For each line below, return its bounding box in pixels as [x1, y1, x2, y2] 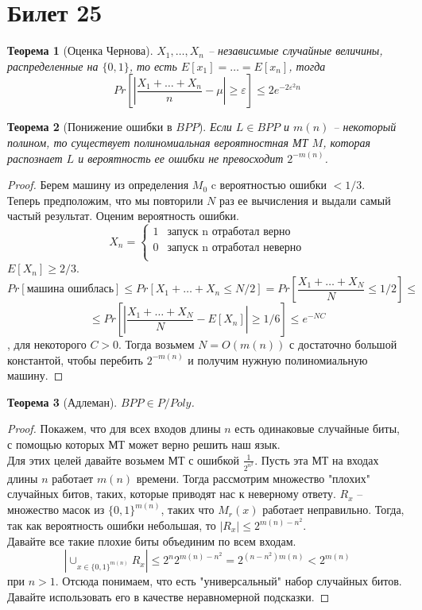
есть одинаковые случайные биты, [234, 420, 400, 437]
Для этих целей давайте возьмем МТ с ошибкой [7, 451, 239, 468]
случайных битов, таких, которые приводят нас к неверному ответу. [7, 485, 336, 502]
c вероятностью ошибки [211, 176, 327, 193]
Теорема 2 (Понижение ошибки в [7, 118, 172, 135]
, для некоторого [7, 336, 87, 353]
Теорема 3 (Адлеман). [7, 393, 118, 410]
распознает [7, 149, 63, 166]
